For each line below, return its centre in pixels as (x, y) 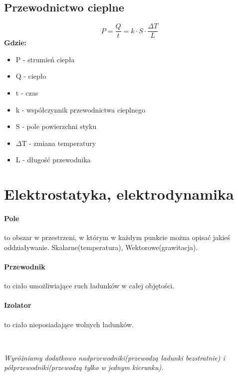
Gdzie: (15, 43)
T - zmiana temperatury (59, 143)
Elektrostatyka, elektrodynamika (119, 194)
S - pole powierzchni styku (56, 126)
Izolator (18, 305)
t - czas (27, 93)
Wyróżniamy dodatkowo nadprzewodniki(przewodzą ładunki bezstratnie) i (115, 357)
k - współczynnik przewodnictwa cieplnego (80, 109)
